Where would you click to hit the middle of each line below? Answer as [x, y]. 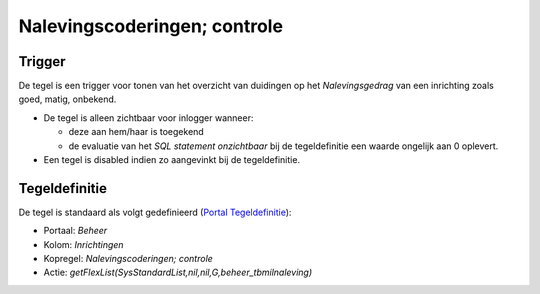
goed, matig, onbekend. [67, 99]
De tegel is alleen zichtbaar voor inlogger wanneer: [148, 117]
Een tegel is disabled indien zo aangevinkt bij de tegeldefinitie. [171, 160]
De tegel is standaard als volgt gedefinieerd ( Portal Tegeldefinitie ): [155, 212]
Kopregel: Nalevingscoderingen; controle [128, 259]
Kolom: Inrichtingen [83, 244]
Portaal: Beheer [75, 231]
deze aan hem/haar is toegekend [136, 132]
